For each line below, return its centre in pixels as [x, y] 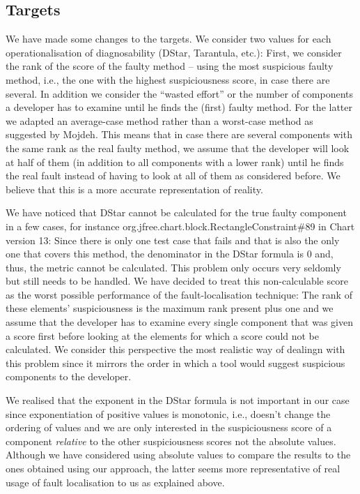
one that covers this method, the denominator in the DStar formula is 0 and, [170, 254]
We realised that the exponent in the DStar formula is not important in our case [178, 400]
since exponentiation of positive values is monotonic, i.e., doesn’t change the [168, 413]
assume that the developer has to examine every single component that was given [179, 322]
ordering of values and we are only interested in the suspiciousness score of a [169, 427]
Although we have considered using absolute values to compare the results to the [178, 455]
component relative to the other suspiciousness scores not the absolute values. [171, 441]
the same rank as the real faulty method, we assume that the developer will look [178, 148]
